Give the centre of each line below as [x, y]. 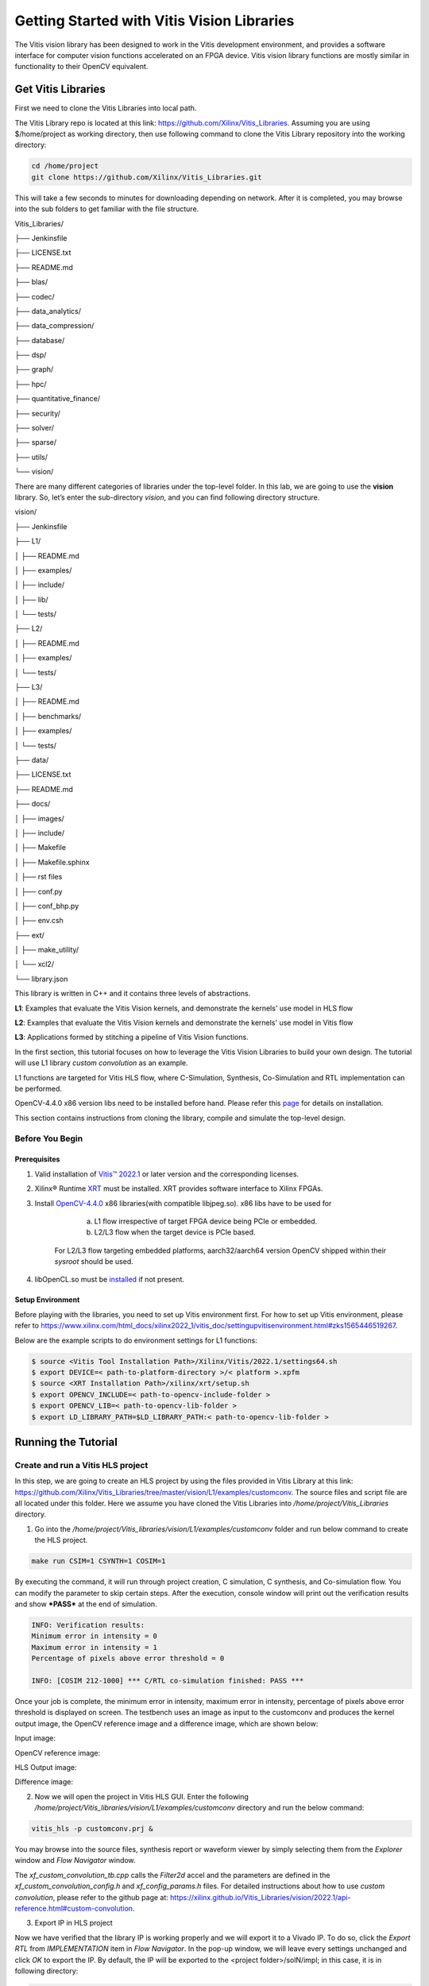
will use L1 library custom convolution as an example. [101, 1063]
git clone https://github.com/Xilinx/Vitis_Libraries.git [147, 177]
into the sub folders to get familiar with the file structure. [107, 209]
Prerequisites [37, 1159]
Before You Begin [49, 1138]
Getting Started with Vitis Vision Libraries [155, 21]
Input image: [35, 1738]
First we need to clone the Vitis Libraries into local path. [106, 108]
